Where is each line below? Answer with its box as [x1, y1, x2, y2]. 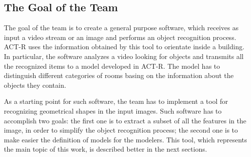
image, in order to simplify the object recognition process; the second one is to [4, 125, 238, 135]
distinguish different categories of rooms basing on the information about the [4, 70, 234, 80]
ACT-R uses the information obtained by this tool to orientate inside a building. [4, 41, 245, 52]
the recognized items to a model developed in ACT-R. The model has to [4, 60, 220, 71]
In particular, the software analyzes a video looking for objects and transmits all [4, 51, 244, 61]
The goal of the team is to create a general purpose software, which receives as [4, 22, 239, 33]
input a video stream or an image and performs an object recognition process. [4, 32, 236, 42]
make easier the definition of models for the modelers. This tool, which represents [4, 134, 247, 144]
